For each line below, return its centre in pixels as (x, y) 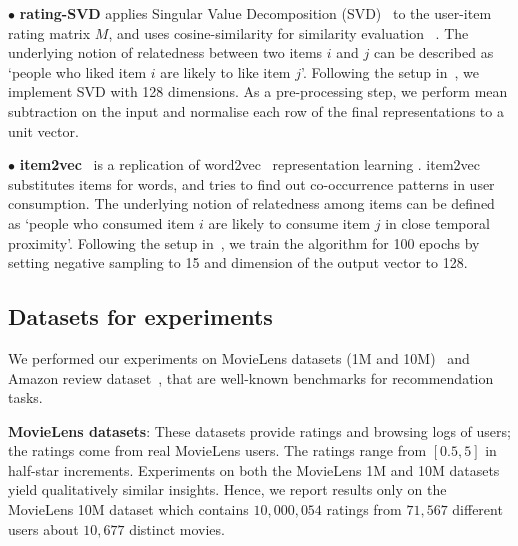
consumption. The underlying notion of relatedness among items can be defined (251, 203)
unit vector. (43, 130)
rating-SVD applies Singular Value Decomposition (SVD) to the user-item (255, 13)
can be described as (433, 52)
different (477, 509)
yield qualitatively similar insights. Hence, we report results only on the (227, 489)
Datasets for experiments (140, 316)
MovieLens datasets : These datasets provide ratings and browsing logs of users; (259, 430)
